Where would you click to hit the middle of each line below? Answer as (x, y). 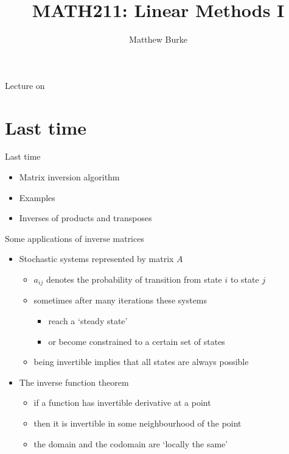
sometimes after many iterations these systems (120, 300)
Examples (37, 197)
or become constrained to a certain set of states (137, 341)
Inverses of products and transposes (85, 218)
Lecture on (25, 85)
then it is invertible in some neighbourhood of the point (138, 423)
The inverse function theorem (74, 382)
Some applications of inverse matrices (75, 238)
